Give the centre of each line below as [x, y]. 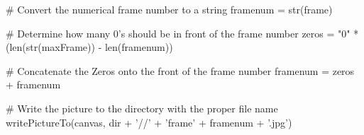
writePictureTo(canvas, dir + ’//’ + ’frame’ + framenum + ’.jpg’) [149, 122]
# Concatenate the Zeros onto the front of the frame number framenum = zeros [180, 70]
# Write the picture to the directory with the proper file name [142, 108]
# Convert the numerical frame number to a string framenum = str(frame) [169, 9]
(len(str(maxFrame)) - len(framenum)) [89, 47]
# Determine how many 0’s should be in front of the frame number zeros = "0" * [182, 33]
